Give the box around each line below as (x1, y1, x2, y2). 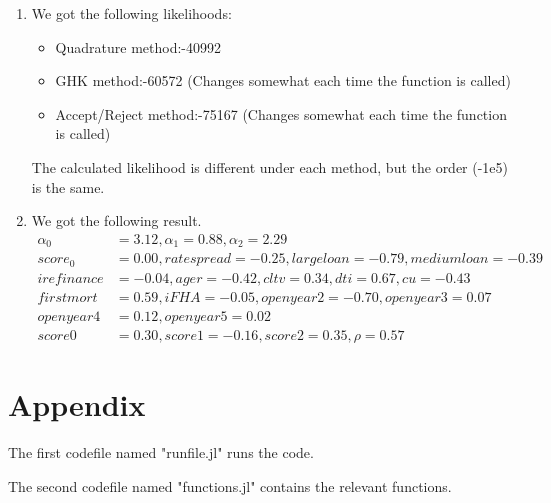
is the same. (31, 176, 105, 197)
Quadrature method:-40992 (55, 36, 221, 57)
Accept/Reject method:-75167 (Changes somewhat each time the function (55, 103, 507, 124)
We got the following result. (31, 210, 202, 231)
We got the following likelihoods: (31, 3, 232, 23)
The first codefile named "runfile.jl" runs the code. (8, 441, 314, 462)
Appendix (8, 384, 146, 425)
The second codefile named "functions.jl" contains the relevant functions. (8, 475, 452, 496)
